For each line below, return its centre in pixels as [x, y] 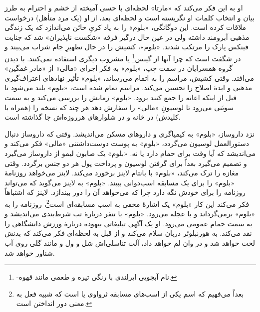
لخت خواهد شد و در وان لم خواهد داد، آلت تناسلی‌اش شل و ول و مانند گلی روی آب [130, 242]
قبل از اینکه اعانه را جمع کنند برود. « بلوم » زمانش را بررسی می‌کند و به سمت [121, 97]
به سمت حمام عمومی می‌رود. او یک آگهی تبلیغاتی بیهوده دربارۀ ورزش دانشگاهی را [129, 223]
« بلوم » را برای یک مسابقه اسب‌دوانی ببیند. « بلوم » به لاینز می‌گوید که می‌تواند [120, 182]
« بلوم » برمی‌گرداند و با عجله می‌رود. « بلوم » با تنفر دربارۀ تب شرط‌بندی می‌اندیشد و [130, 214]
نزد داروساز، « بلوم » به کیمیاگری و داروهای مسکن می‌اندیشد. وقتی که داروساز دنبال [130, 133]
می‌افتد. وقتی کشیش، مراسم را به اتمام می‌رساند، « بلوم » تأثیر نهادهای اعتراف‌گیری [129, 78]
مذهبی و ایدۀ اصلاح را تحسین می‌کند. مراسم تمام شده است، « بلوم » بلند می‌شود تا [129, 87]
